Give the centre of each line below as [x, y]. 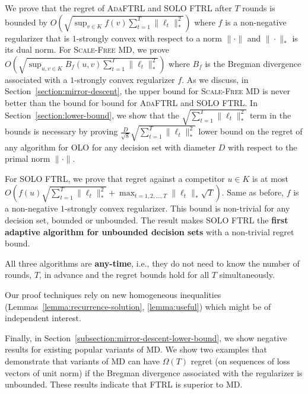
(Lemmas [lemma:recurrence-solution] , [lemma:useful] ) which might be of [138, 306]
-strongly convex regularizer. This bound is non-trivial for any [177, 208]
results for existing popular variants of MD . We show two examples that [136, 349]
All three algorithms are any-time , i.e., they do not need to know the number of [152, 263]
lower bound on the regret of [250, 131]
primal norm [28, 158]
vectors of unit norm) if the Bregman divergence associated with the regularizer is [154, 372]
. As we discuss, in [215, 79]
